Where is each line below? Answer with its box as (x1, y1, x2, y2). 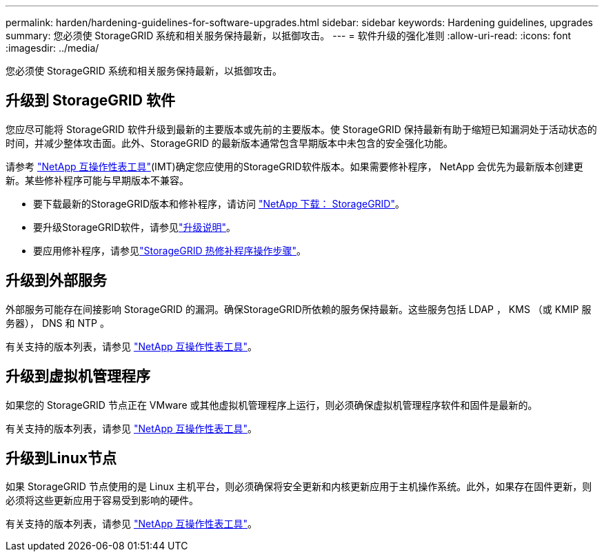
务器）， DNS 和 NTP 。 (6, 316, 110, 329)
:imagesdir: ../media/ (6, 42, 99, 54)
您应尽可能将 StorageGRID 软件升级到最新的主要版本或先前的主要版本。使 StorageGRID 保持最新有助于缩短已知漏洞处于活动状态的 (6, 123, 597, 135)
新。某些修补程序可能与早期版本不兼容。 (6, 174, 189, 186)
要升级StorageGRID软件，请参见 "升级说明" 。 (33, 221, 236, 233)
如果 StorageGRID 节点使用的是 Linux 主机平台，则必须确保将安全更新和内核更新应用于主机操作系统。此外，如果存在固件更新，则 (6, 480, 592, 493)
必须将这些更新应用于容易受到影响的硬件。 (6, 494, 199, 507)
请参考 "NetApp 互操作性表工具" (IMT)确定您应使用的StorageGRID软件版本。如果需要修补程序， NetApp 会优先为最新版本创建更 (6, 160, 583, 172)
